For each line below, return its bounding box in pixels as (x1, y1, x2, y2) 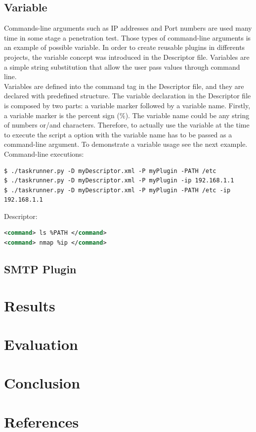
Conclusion (4, 373, 81, 393)
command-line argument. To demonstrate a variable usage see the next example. (4, 139, 248, 149)
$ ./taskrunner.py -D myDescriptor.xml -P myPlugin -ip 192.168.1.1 (4, 177, 234, 184)
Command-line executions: (4, 148, 84, 159)
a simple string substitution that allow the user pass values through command (4, 61, 240, 72)
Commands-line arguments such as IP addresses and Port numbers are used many (4, 23, 252, 33)
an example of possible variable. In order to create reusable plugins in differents (4, 42, 245, 52)
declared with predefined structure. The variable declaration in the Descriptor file (4, 90, 251, 101)
